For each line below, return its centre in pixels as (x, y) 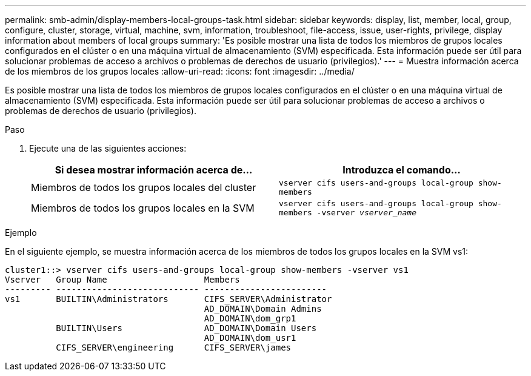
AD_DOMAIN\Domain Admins (263, 309)
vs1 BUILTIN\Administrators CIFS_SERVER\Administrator (169, 299)
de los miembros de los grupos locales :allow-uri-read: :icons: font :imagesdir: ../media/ (180, 71)
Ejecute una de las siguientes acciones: (108, 148)
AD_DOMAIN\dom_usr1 (250, 338)
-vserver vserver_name (366, 213)
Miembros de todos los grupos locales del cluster (144, 187)
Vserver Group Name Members (122, 280)
